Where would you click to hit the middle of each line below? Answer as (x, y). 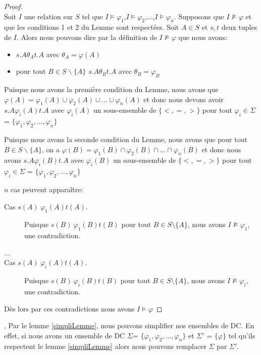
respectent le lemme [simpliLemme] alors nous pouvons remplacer (105, 346)
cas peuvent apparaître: (47, 189)
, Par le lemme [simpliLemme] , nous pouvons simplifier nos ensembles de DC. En (129, 325)
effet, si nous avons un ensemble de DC (65, 335)
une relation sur (48, 16)
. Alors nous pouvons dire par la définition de (87, 37)
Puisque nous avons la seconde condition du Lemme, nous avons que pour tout (126, 139)
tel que (92, 16)
